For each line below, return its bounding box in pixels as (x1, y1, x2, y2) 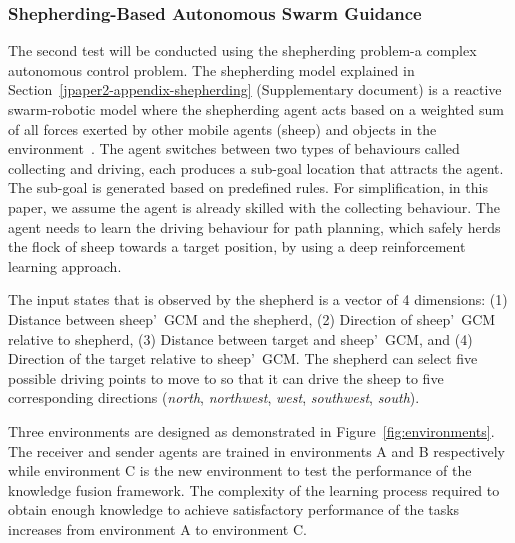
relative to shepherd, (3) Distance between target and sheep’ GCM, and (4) (8, 328, 473, 349)
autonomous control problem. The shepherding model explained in (8, 59, 415, 80)
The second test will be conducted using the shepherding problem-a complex (8, 40, 477, 61)
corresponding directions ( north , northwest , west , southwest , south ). (8, 387, 420, 408)
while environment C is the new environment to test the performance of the (8, 460, 472, 481)
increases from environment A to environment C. (8, 518, 307, 539)
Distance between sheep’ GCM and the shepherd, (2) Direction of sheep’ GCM (8, 308, 496, 329)
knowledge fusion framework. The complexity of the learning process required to (8, 479, 500, 500)
